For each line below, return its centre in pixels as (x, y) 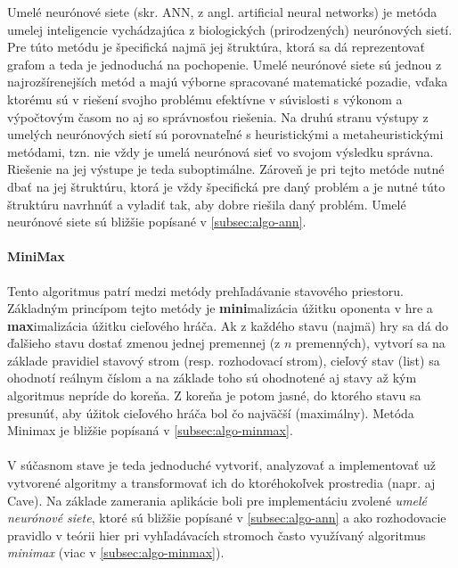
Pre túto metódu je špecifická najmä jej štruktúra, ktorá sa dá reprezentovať (216, 47)
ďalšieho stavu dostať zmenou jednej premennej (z (144, 343)
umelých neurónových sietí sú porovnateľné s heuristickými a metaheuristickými (225, 134)
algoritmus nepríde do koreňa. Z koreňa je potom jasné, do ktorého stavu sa (214, 395)
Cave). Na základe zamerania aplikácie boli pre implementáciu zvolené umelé (217, 500)
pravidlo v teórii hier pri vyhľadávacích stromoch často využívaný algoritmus (217, 535)
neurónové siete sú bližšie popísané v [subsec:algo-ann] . (157, 222)
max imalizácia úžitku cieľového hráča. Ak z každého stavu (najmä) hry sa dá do (228, 325)
